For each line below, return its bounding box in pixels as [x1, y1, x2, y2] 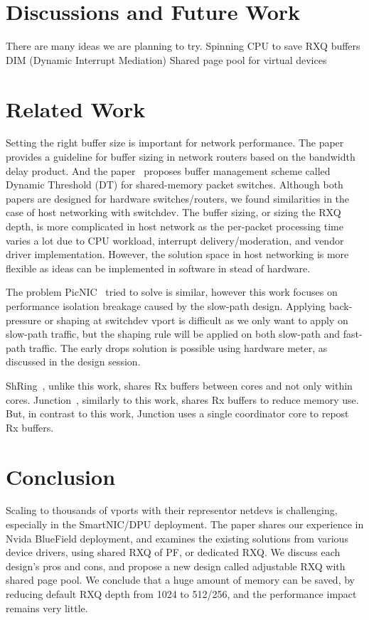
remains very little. [6, 600, 88, 615]
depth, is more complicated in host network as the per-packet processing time [6, 219, 343, 233]
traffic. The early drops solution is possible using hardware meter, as [28, 340, 328, 355]
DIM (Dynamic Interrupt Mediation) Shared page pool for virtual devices [6, 52, 327, 67]
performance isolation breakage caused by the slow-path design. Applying [6, 298, 326, 313]
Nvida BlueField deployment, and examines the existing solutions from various [6, 530, 348, 545]
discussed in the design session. [6, 354, 141, 369]
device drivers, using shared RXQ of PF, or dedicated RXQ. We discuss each [6, 545, 341, 560]
